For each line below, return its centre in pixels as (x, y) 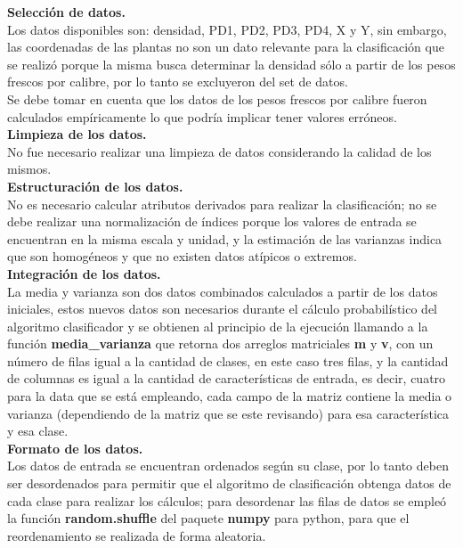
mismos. (29, 169)
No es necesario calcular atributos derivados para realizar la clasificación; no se (222, 204)
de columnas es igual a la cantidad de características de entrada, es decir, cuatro (227, 378)
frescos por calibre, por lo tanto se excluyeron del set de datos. (178, 82)
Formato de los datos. (75, 448)
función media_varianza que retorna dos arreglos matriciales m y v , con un (220, 344)
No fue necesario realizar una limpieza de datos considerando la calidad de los (219, 151)
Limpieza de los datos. (77, 134)
